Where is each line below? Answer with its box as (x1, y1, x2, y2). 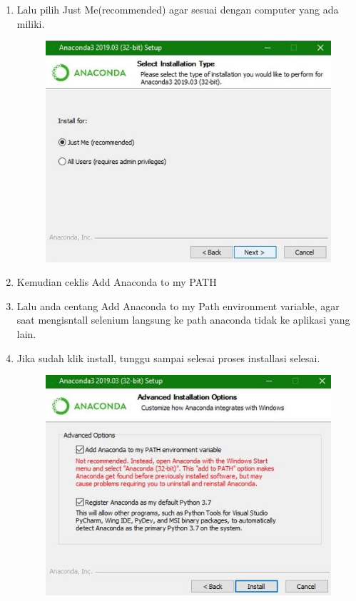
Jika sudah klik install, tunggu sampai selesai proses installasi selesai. (16, 350, 320, 365)
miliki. (16, 16, 45, 31)
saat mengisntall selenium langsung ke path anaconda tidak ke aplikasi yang (16, 312, 350, 327)
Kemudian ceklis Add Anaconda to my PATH (16, 274, 217, 289)
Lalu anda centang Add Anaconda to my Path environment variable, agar (16, 298, 340, 313)
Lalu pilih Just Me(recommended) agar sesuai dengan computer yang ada (16, 2, 339, 16)
